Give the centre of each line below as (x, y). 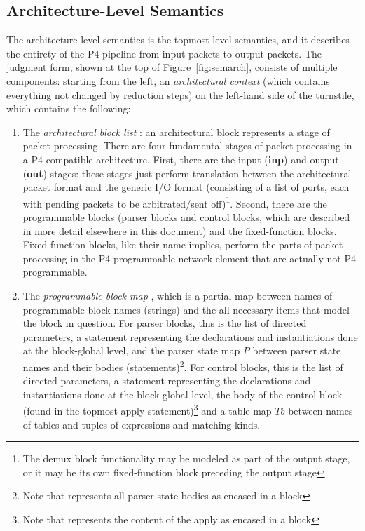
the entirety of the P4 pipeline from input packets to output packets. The (164, 53)
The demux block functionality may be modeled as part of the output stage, (186, 458)
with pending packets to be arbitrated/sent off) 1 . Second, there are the (175, 202)
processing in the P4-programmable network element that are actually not (182, 258)
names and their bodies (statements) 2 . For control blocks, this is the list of (183, 365)
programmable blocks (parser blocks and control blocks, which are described (186, 216)
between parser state (297, 350)
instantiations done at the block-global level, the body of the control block (182, 394)
